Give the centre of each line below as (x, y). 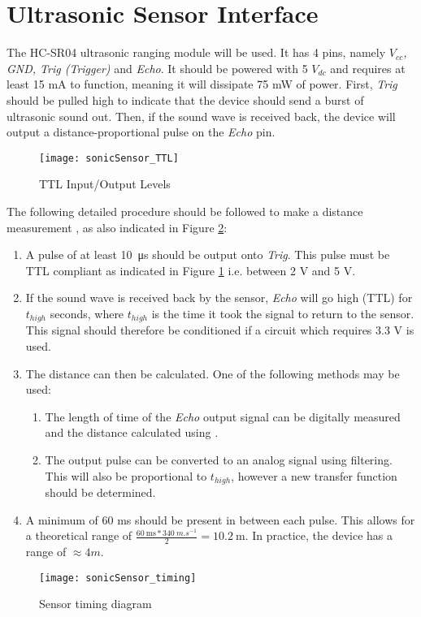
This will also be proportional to (126, 475)
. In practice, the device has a (319, 535)
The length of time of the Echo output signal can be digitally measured (223, 416)
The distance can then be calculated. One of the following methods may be (213, 373)
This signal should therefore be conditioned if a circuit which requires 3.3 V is (220, 330)
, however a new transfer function (314, 475)
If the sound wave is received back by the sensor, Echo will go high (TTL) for (219, 298)
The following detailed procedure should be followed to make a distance (185, 211)
